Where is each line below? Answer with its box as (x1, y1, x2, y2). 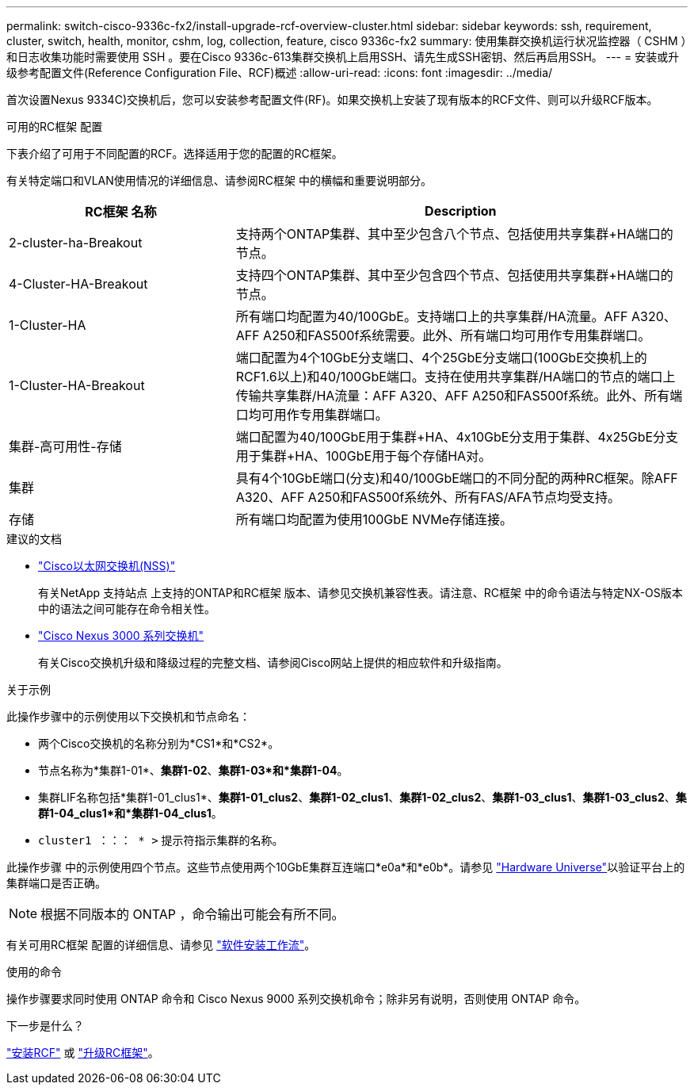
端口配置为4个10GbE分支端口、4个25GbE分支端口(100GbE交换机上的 (235, 350, 647, 366)
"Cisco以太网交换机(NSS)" (38, 559, 176, 572)
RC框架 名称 (85, 204, 157, 220)
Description (425, 203, 497, 219)
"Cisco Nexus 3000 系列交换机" (38, 629, 204, 642)
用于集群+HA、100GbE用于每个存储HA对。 (235, 448, 492, 464)
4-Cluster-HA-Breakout (9, 276, 148, 292)
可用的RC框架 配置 (6, 120, 103, 133)
